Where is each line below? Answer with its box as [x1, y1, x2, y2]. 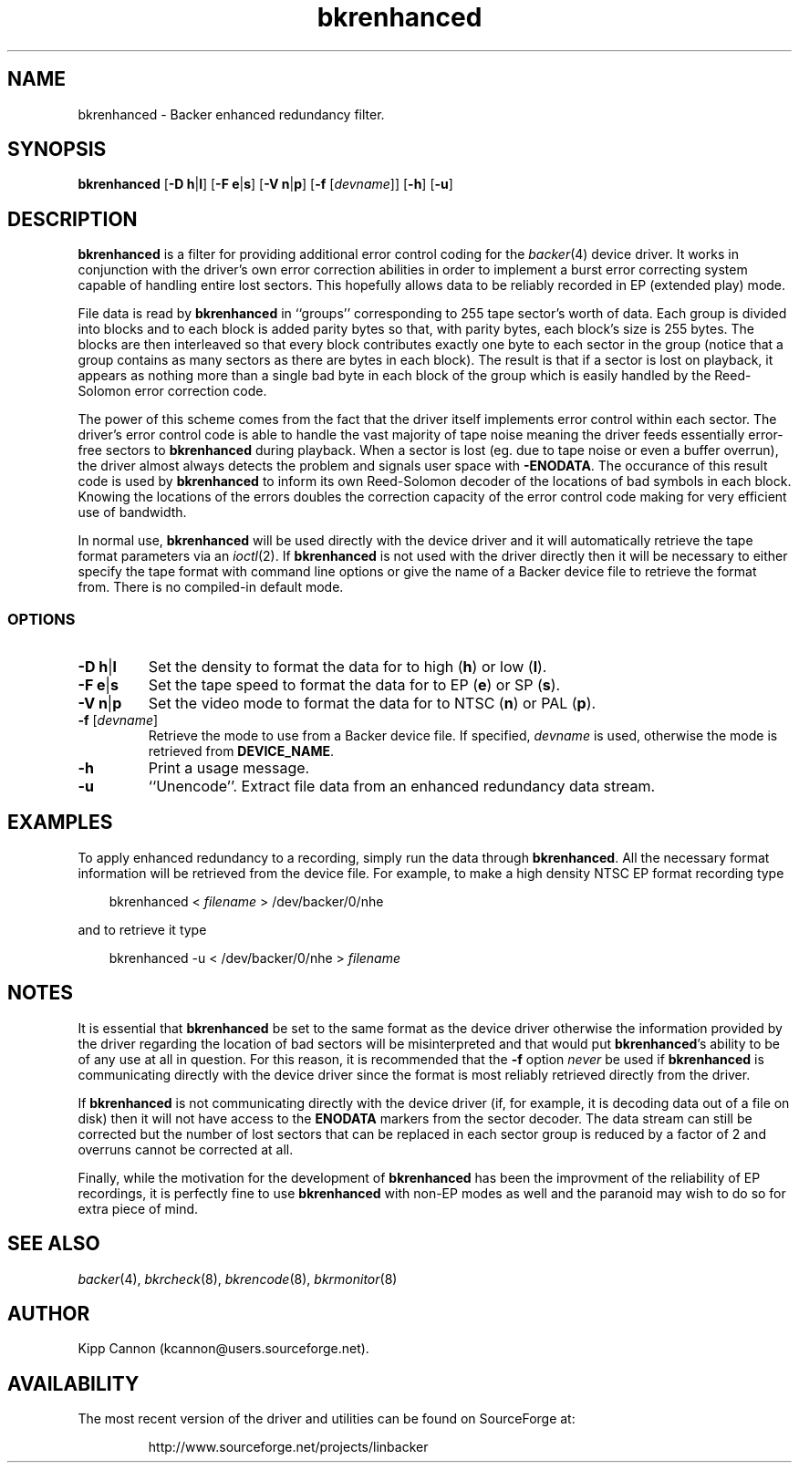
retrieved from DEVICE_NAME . [148, 743, 335, 760]
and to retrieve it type [78, 921, 207, 937]
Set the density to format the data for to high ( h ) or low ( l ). [148, 657, 547, 677]
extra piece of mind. [78, 1200, 199, 1216]
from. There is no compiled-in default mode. [78, 579, 344, 595]
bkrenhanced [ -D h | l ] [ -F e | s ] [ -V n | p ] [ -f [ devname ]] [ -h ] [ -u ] [78, 176, 453, 192]
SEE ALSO [7, 1232, 100, 1256]
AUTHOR [7, 1301, 90, 1325]
